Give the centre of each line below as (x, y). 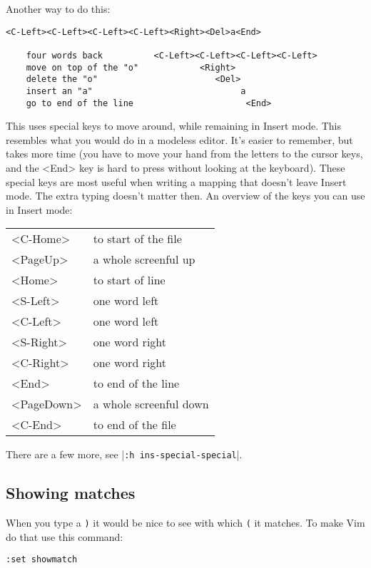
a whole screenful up (144, 259)
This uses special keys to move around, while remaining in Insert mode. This (174, 126)
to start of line (129, 280)
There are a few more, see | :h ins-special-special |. (124, 454)
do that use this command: (65, 536)
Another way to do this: (58, 9)
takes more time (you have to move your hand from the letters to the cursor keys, (184, 154)
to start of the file (137, 239)
